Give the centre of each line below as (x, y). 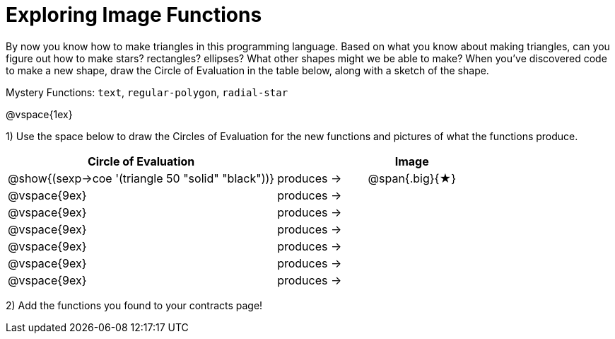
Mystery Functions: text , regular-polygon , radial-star (147, 92)
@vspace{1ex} (39, 114)
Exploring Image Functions (134, 15)
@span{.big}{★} (412, 178)
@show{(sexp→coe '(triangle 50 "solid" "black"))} (141, 178)
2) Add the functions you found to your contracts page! (134, 305)
